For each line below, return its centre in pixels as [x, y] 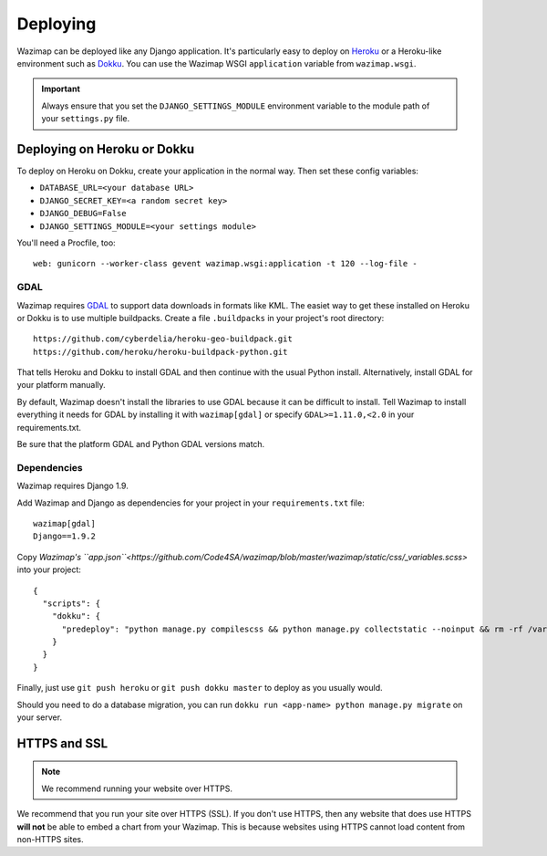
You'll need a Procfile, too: [66, 243]
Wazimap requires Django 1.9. [73, 486]
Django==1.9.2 [64, 537]
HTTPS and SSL [62, 743]
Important [61, 89]
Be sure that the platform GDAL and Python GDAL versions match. [141, 444]
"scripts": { [72, 603]
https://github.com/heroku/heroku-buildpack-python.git [160, 352]
